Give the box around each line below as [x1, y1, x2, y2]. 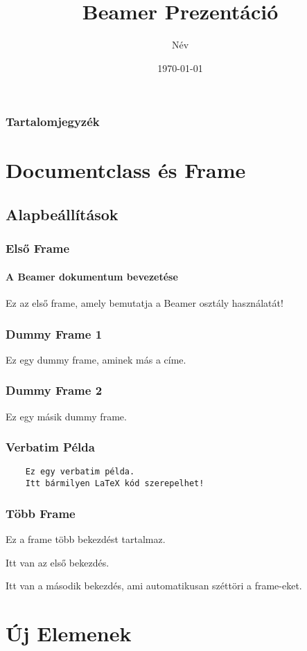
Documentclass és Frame [6, 156, 246, 184]
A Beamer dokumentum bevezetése [6, 269, 178, 283]
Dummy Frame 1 [6, 325, 103, 342]
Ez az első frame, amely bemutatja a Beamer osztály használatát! [6, 296, 283, 310]
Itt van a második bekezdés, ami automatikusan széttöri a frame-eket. [6, 578, 302, 593]
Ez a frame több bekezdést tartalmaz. [6, 532, 166, 546]
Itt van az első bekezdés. [6, 555, 109, 569]
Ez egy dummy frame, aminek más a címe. [6, 352, 186, 366]
